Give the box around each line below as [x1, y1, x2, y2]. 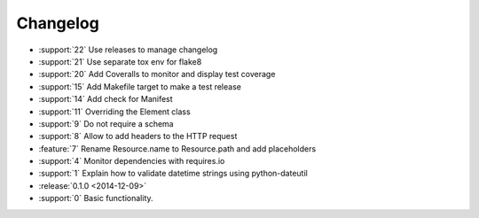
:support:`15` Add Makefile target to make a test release [38, 81, 241, 92]
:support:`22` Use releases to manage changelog [38, 44, 218, 55]
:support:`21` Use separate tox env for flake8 [38, 56, 202, 66]
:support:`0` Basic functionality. [38, 193, 154, 204]
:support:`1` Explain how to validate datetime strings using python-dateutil [38, 168, 308, 179]
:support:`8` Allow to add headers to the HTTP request [38, 131, 238, 142]
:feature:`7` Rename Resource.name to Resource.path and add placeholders [38, 143, 317, 154]
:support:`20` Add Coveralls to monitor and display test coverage [38, 69, 276, 80]
